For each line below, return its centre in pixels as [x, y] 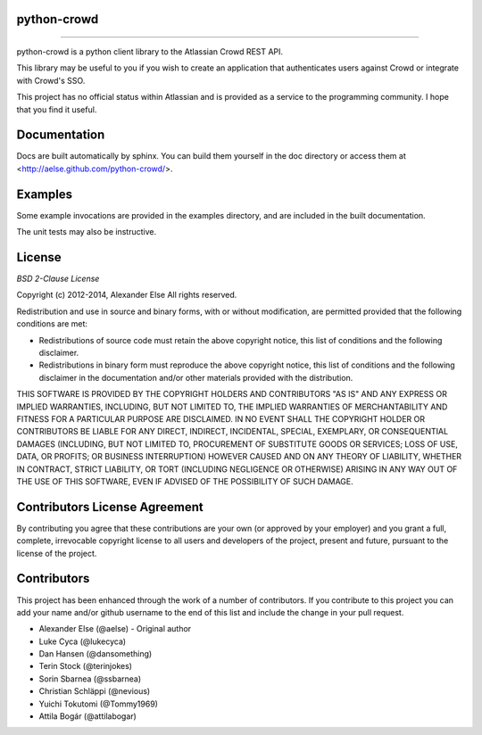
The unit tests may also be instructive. [86, 232]
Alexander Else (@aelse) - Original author [115, 629]
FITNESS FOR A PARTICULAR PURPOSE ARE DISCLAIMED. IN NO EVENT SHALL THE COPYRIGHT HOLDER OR [221, 418]
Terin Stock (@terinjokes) [86, 666]
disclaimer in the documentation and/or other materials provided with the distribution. [196, 377]
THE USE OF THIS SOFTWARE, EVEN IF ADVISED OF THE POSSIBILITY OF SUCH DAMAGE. [185, 481]
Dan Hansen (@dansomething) [96, 654]
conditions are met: [52, 324]
